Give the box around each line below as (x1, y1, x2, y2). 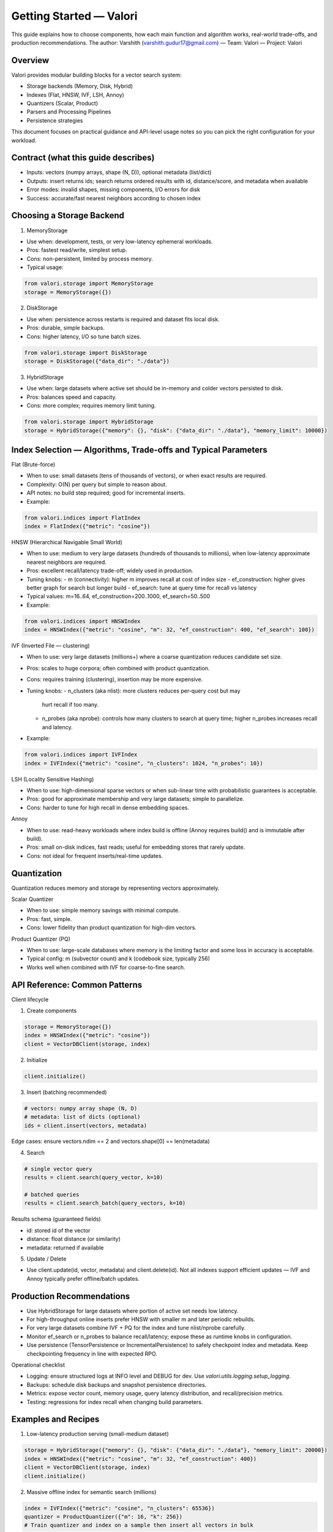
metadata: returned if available (26, 1244, 104, 1251)
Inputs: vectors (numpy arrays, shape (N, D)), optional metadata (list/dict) (26, 169, 212, 176)
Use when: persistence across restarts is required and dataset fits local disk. (26, 316, 220, 323)
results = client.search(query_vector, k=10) (24, 1174, 163, 1181)
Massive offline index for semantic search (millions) (26, 1488, 157, 1495)
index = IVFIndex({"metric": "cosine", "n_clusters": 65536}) (24, 1504, 215, 1512)
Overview (11, 55, 50, 66)
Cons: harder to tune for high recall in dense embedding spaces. (26, 803, 190, 811)
